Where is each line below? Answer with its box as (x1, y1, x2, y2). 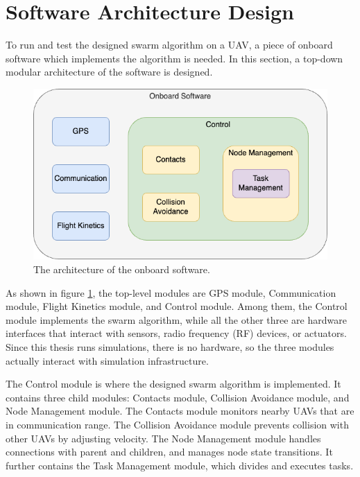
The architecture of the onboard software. (33, 261, 210, 276)
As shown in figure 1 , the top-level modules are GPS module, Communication (6, 285, 336, 300)
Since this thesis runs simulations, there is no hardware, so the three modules (6, 339, 334, 354)
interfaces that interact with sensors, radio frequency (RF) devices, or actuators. (6, 326, 347, 340)
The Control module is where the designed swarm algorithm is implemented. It (6, 376, 341, 391)
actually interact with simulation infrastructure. (6, 353, 209, 367)
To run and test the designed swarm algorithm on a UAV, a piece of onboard (6, 37, 333, 52)
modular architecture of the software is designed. (6, 64, 213, 79)
